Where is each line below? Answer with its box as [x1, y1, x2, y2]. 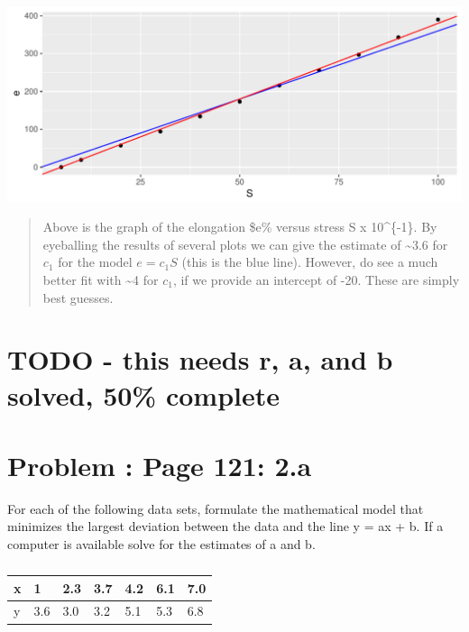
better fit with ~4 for [42, 270, 159, 289]
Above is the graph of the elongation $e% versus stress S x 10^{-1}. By [42, 217, 437, 236]
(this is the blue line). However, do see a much [181, 252, 438, 271]
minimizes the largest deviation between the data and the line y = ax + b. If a [7, 517, 444, 536]
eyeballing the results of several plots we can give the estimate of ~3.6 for [42, 234, 448, 253]
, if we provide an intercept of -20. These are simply [172, 270, 460, 289]
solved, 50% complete [7, 376, 280, 413]
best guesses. [42, 288, 114, 307]
